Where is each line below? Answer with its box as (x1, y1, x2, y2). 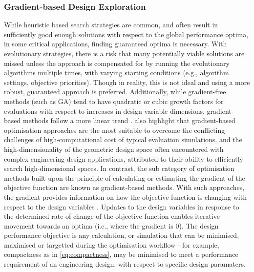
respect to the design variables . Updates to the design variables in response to (4, 201, 239, 211)
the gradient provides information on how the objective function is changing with (4, 191, 247, 202)
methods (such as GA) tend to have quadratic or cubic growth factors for (4, 96, 224, 106)
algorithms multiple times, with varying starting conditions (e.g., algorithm (4, 67, 229, 78)
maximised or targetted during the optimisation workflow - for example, (4, 239, 219, 250)
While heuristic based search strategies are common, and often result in (4, 20, 218, 30)
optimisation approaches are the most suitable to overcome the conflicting (4, 125, 225, 135)
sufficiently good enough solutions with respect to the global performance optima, (4, 29, 249, 39)
